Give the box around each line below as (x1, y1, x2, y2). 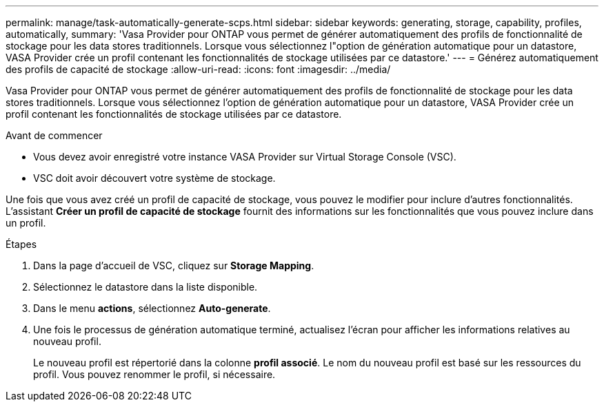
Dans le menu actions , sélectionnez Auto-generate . (33, 302, 271, 314)
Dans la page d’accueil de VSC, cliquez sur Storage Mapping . (33, 260, 314, 271)
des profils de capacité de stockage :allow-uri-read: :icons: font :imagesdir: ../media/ (6, 63, 391, 75)
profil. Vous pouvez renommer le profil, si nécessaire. (33, 368, 276, 380)
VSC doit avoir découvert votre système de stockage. (33, 172, 276, 184)
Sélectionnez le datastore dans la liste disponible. (33, 281, 258, 293)
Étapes (6, 238, 37, 250)
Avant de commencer (6, 129, 103, 141)
